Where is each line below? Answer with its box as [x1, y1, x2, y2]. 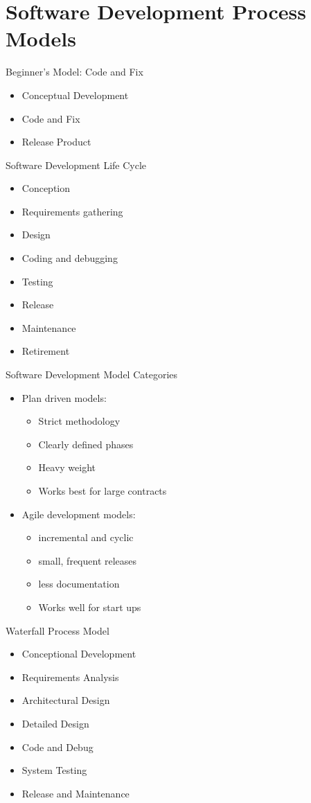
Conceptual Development [21, 87, 129, 102]
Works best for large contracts [38, 484, 167, 497]
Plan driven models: [21, 390, 107, 405]
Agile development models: [21, 506, 136, 521]
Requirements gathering [21, 204, 123, 218]
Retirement [21, 344, 70, 358]
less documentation [38, 576, 120, 591]
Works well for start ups [38, 599, 141, 614]
